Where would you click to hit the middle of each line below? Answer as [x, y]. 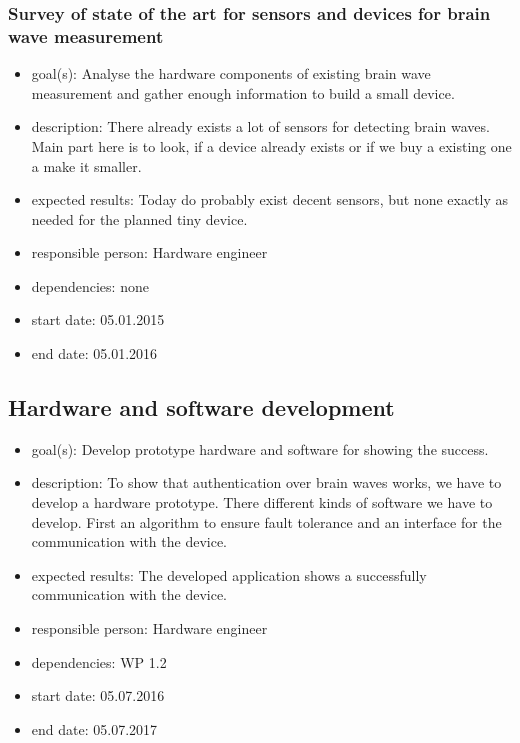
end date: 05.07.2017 [94, 728]
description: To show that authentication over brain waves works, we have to [266, 482]
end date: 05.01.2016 [94, 353]
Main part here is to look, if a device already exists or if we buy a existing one [271, 145]
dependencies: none [90, 285]
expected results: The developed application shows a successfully [229, 574]
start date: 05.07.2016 [98, 695]
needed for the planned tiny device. [139, 218]
